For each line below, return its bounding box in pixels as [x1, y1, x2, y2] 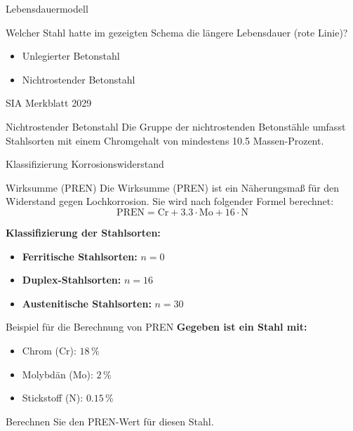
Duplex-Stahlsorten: [22, 272, 121, 287]
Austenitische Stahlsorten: [22, 296, 152, 310]
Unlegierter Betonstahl [22, 48, 120, 63]
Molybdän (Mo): [22, 366, 93, 381]
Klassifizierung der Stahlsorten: [6, 225, 161, 239]
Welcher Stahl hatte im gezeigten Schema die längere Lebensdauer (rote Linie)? [6, 25, 348, 39]
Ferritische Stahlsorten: [22, 248, 138, 263]
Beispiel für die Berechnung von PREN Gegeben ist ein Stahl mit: [6, 319, 307, 334]
